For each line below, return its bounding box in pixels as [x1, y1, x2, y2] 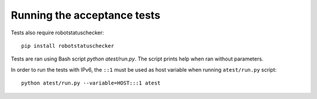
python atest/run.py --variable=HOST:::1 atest [21, 80, 161, 87]
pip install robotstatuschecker [21, 43, 114, 49]
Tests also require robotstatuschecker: [11, 29, 104, 36]
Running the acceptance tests [11, 9, 161, 22]
